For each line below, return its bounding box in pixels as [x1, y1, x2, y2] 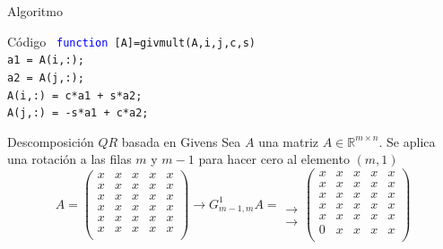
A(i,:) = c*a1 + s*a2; [7, 89, 143, 102]
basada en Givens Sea [121, 132, 241, 150]
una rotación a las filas [7, 150, 132, 168]
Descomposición [7, 132, 94, 150]
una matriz [258, 132, 319, 150]
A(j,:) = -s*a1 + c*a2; [7, 107, 149, 120]
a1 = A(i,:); [7, 54, 84, 67]
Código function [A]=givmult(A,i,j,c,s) [7, 31, 256, 50]
